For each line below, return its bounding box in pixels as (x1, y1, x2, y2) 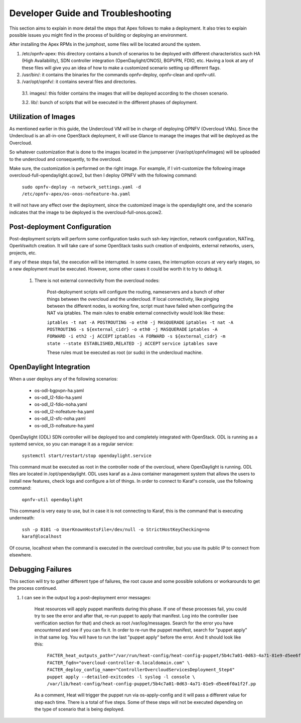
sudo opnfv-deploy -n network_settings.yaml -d (22, 184, 141, 190)
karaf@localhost (22, 533, 62, 539)
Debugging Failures (9, 565, 72, 573)
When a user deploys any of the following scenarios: (9, 376, 118, 382)
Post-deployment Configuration (9, 222, 111, 231)
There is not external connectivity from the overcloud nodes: (34, 277, 160, 284)
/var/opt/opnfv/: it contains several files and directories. (22, 78, 137, 85)
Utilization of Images (9, 112, 75, 121)
